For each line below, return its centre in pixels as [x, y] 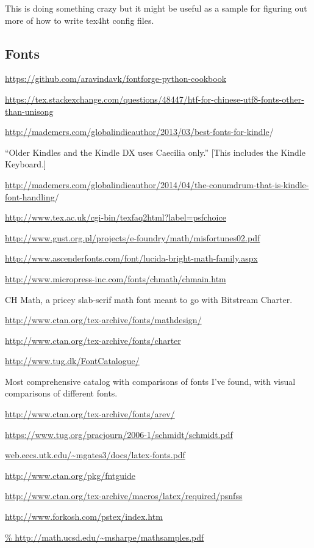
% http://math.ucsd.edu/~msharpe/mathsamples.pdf [105, 537]
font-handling [30, 196]
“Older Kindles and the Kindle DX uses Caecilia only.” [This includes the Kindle [155, 152]
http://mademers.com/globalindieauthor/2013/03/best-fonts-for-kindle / [139, 132]
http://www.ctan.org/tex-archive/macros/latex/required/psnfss [124, 496]
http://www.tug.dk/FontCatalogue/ [72, 361]
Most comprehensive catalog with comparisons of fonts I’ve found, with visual [150, 381]
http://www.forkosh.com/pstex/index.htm [84, 517]
